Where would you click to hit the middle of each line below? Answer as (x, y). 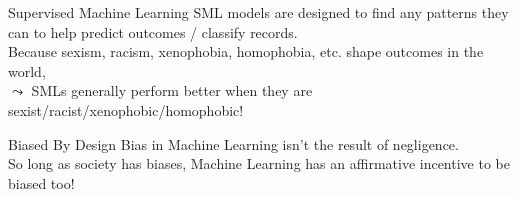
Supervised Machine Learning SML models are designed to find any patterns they (258, 12)
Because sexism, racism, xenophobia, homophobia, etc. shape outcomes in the (246, 51)
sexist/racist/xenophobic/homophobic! (126, 109)
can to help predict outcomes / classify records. (153, 31)
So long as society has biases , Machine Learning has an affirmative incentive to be (259, 163)
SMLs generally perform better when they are (172, 90)
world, (27, 70)
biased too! (41, 182)
